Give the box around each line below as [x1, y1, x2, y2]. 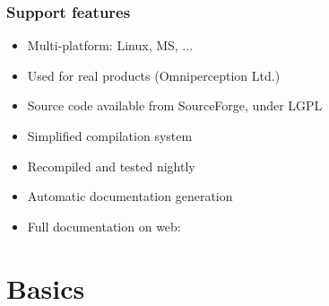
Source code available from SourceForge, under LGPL [27, 96, 323, 115]
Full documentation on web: [27, 216, 181, 235]
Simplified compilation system [27, 127, 193, 144]
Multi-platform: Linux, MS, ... [27, 36, 194, 55]
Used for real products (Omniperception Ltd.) [27, 66, 281, 84]
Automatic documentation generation [27, 187, 233, 205]
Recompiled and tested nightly [27, 156, 195, 175]
